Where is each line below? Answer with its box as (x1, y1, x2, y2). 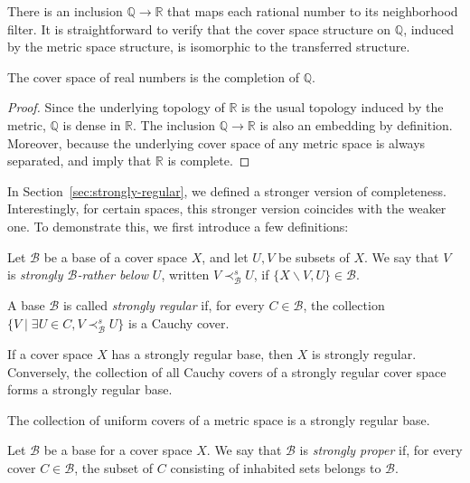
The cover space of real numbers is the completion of (7, 67, 300, 86)
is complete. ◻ (167, 151, 250, 170)
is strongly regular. (312, 345, 417, 364)
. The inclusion (133, 115, 216, 134)
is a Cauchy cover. (127, 313, 230, 332)
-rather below (77, 265, 149, 284)
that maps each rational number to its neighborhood (167, 2, 458, 20)
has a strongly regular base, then (111, 345, 294, 364)
